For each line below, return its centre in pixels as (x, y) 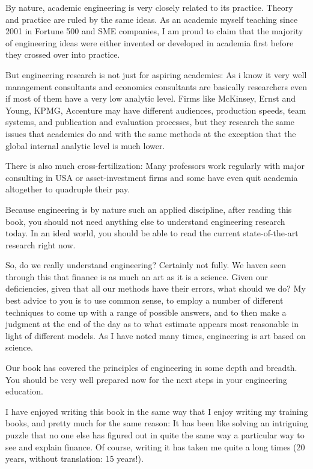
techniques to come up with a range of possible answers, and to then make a (146, 312)
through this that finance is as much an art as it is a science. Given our (137, 276)
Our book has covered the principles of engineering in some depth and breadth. (151, 368)
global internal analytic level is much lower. (85, 145)
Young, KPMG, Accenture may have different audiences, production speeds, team (156, 110)
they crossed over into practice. (63, 54)
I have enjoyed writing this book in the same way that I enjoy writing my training (157, 411)
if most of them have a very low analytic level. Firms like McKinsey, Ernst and (151, 98)
